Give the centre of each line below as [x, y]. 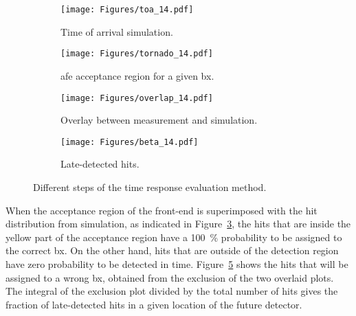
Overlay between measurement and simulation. [159, 120]
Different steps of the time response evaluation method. [150, 187]
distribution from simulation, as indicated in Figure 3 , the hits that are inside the [178, 224]
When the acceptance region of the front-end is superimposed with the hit [162, 210]
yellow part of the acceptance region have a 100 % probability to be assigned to [174, 237]
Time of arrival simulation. [117, 31]
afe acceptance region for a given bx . [137, 75]
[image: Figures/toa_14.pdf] [127, 10]
